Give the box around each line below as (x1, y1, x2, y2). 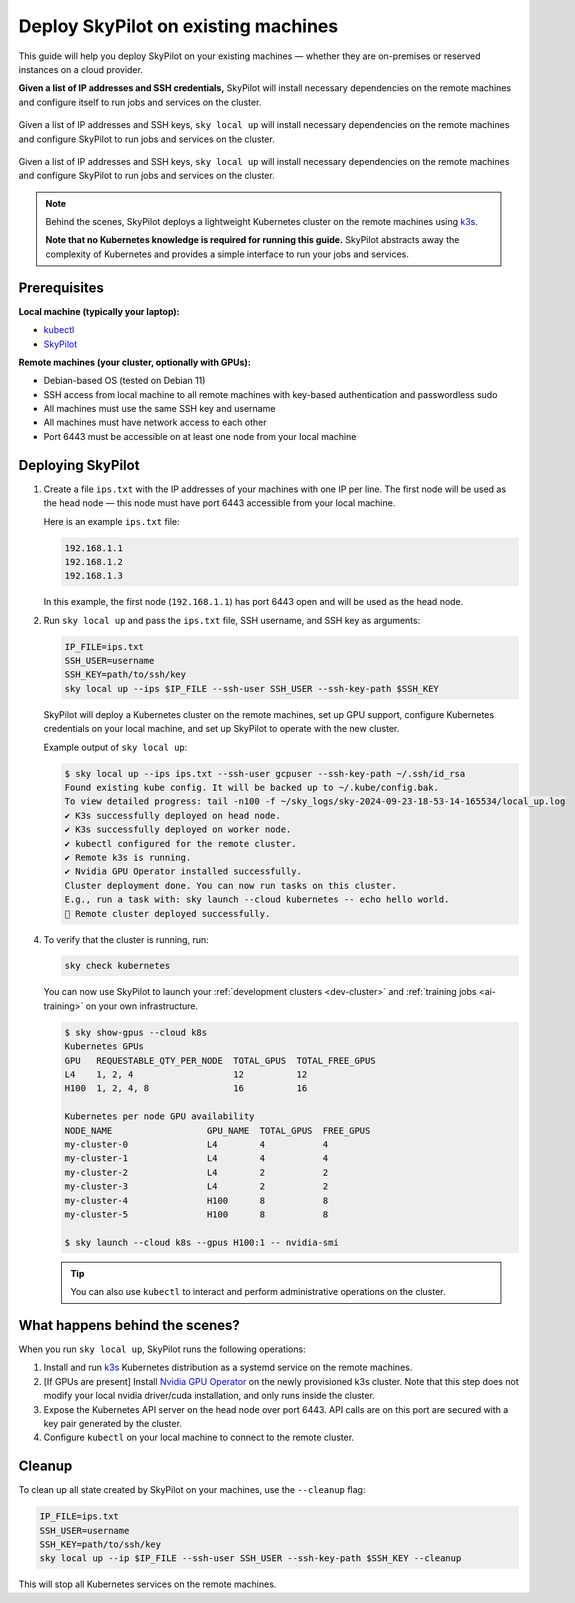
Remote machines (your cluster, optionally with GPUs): (18, 356, 252, 368)
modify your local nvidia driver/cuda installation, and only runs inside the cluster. (43, 1390, 375, 1402)
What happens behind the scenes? (18, 1316, 240, 1334)
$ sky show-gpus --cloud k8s (64, 1026, 208, 1038)
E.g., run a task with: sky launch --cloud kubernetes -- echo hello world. (64, 894, 450, 905)
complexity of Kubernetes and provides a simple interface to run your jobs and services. (45, 248, 409, 260)
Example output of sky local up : (43, 741, 188, 753)
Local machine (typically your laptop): (18, 305, 180, 317)
